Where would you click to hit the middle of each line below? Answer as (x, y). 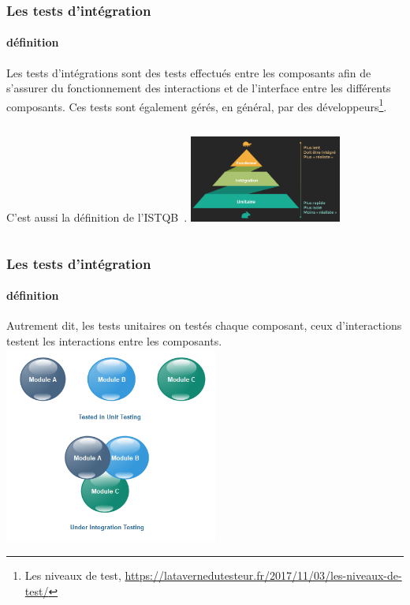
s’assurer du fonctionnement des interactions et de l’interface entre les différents (199, 88)
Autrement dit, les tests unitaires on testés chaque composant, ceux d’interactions (204, 325)
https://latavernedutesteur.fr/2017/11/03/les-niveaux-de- (263, 575)
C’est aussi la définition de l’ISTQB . (97, 217)
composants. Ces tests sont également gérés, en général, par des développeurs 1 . (197, 105)
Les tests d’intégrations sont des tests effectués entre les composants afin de (189, 72)
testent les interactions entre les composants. (114, 340)
